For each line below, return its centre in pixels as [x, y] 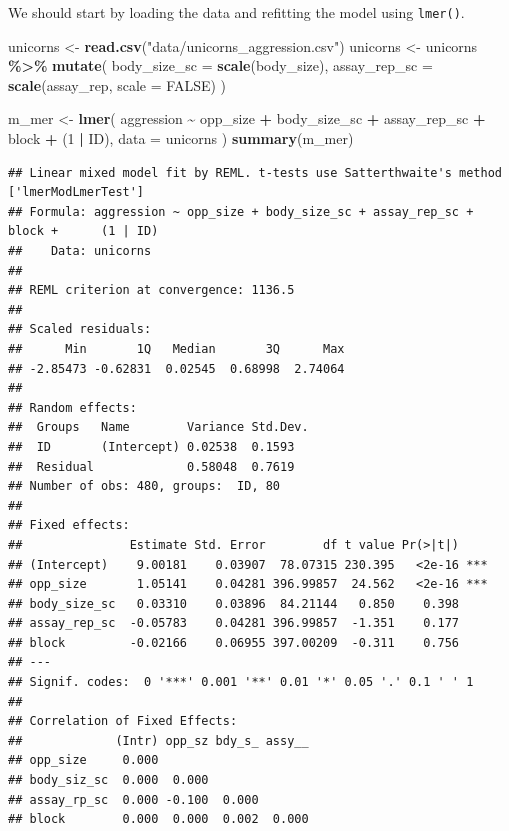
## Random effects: [72, 407]
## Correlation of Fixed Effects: [123, 721]
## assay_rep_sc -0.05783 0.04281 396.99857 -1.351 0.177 [234, 623]
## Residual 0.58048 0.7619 [151, 466]
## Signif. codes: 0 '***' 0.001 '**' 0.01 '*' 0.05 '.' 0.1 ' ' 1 [241, 682]
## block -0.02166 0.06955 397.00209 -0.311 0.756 [234, 642]
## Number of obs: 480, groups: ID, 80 [144, 486]
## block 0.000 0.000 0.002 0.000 [158, 819]
